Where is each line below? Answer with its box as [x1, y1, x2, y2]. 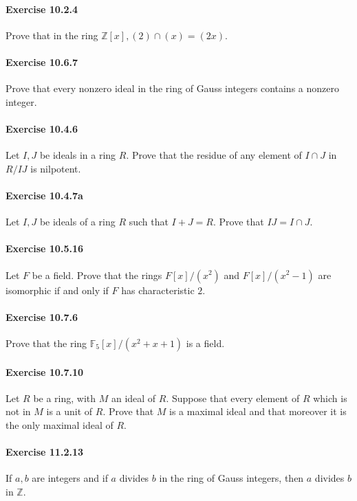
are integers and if [32, 471, 108, 485]
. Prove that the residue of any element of [126, 148, 302, 162]
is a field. [186, 335, 225, 350]
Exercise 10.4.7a [6, 188, 83, 202]
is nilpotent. [30, 161, 81, 175]
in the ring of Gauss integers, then [159, 471, 304, 485]
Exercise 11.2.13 [6, 445, 83, 459]
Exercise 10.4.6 [6, 121, 78, 135]
